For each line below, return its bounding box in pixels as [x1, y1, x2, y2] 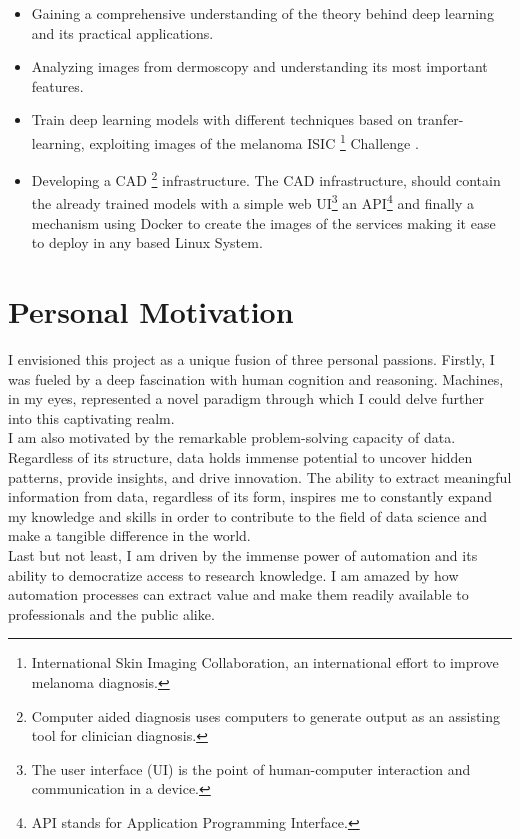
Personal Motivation [8, 291, 294, 332]
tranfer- [417, 109, 464, 130]
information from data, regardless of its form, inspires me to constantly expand [8, 486, 493, 507]
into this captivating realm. [8, 407, 175, 428]
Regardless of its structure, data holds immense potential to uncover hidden [8, 447, 473, 467]
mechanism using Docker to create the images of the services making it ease [31, 212, 496, 233]
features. [31, 75, 84, 96]
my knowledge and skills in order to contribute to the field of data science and [8, 505, 488, 526]
